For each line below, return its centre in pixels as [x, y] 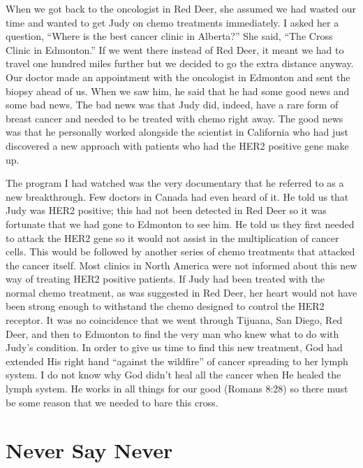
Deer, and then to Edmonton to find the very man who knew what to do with [172, 333]
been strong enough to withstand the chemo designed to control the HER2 [165, 306]
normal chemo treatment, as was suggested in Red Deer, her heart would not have [181, 292]
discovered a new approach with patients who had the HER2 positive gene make [177, 145]
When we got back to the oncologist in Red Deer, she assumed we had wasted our [181, 8]
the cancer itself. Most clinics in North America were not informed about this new [181, 265]
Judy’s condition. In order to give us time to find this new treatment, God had [174, 347]
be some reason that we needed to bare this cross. [112, 402]
